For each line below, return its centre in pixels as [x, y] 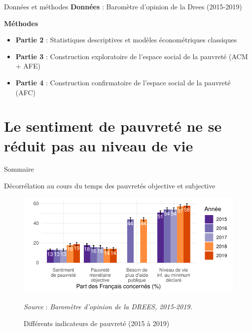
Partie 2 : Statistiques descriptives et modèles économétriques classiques [126, 40]
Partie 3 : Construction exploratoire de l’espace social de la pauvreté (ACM [132, 56]
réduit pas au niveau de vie [99, 145]
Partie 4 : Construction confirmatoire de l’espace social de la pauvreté [123, 82]
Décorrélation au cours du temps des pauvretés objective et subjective [110, 186]
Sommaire [19, 169]
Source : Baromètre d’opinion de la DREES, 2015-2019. [108, 306]
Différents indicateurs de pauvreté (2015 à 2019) [97, 323]
